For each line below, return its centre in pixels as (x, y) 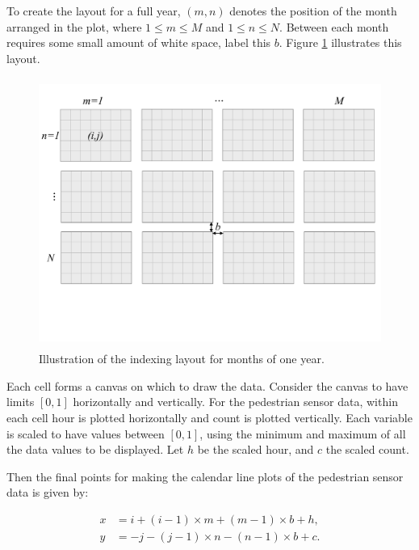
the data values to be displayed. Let (95, 449)
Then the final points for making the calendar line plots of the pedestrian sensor (205, 476)
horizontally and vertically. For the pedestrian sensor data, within (235, 402)
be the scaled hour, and (256, 449)
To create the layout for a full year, (94, 11)
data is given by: (48, 492)
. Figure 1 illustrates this (340, 42)
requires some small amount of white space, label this (139, 42)
